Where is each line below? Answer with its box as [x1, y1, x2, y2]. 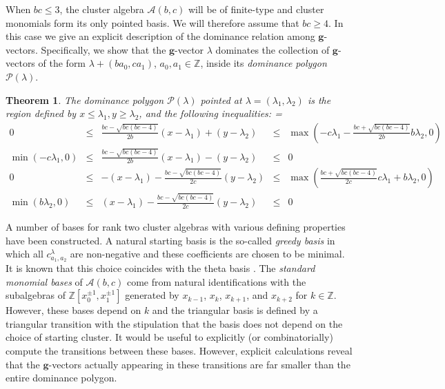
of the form [38, 56, 86, 70]
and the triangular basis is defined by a [152, 303, 318, 317]
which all [6, 246, 43, 261]
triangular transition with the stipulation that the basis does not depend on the [6, 316, 343, 330]
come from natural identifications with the [126, 274, 306, 288]
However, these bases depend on [6, 303, 141, 317]
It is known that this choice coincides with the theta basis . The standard [6, 260, 315, 275]
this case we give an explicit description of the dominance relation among [6, 29, 315, 43]
